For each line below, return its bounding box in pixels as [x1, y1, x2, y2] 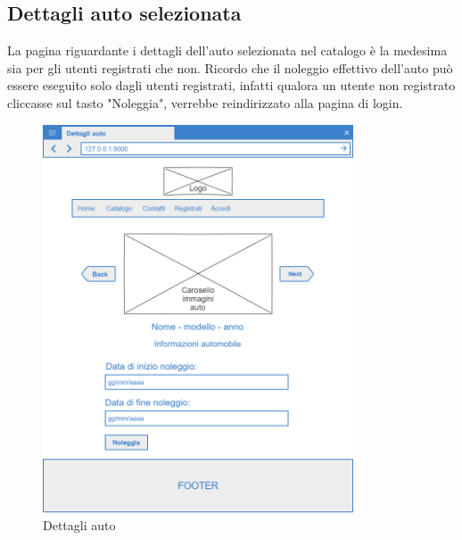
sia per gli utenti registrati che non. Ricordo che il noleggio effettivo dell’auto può [7, 58, 453, 77]
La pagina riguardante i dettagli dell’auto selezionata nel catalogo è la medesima [7, 41, 448, 60]
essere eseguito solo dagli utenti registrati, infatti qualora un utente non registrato [7, 76, 456, 95]
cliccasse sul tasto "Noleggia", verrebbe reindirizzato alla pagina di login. [7, 93, 403, 112]
